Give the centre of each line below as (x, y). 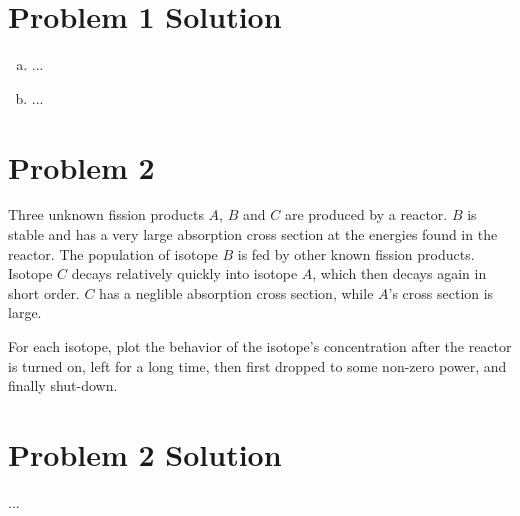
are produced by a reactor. (366, 214)
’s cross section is (441, 292)
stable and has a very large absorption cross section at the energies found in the (253, 234)
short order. (44, 292)
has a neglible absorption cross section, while (236, 292)
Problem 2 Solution (145, 453)
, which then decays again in (399, 273)
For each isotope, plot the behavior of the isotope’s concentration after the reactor (260, 346)
